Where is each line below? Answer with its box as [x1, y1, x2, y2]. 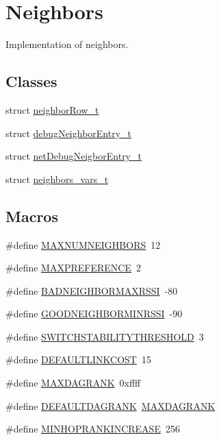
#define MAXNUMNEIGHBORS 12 [5, 237, 161, 252]
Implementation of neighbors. [5, 37, 129, 51]
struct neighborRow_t [5, 102, 99, 117]
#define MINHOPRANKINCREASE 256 [5, 421, 180, 436]
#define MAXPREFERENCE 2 [5, 260, 141, 275]
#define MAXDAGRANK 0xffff [5, 376, 141, 390]
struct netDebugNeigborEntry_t [5, 149, 142, 163]
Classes [5, 71, 57, 92]
